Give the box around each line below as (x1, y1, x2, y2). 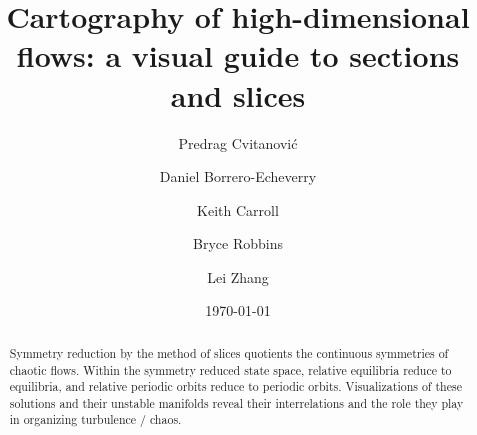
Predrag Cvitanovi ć (178, 132, 298, 153)
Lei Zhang (207, 266, 269, 287)
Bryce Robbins (193, 233, 283, 254)
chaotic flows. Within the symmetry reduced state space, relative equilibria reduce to (9, 361, 452, 378)
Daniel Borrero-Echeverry (159, 166, 317, 187)
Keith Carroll (197, 199, 279, 220)
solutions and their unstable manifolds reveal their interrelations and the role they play (9, 394, 464, 411)
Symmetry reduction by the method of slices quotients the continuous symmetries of (9, 344, 449, 361)
